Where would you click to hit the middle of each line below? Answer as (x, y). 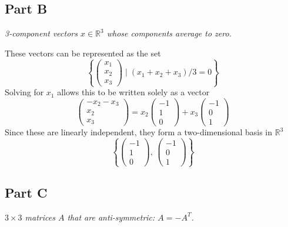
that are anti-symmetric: (111, 217)
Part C (26, 192)
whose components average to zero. (169, 33)
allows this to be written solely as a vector (133, 92)
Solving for (24, 92)
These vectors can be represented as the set (83, 53)
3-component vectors (41, 33)
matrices (40, 217)
